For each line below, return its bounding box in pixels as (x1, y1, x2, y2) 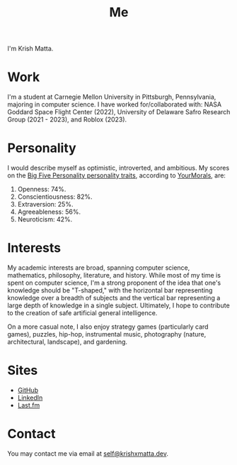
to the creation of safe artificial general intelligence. (7, 309, 158, 317)
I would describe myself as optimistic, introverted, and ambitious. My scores (7, 164, 230, 173)
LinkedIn (17, 393, 43, 402)
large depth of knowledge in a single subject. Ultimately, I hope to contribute (7, 301, 230, 310)
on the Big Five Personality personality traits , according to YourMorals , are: (7, 171, 226, 180)
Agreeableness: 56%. (17, 207, 81, 217)
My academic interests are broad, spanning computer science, (7, 263, 190, 272)
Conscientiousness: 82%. (17, 192, 93, 201)
